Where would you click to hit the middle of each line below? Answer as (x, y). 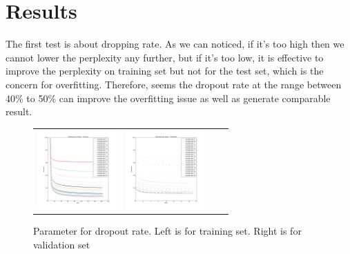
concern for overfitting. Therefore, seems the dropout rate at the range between (174, 84)
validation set (62, 244)
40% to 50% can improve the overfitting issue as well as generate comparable (168, 98)
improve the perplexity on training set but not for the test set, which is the (165, 71)
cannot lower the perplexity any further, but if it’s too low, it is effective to (165, 57)
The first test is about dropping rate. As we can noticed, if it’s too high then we (175, 44)
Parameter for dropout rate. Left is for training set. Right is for (167, 230)
